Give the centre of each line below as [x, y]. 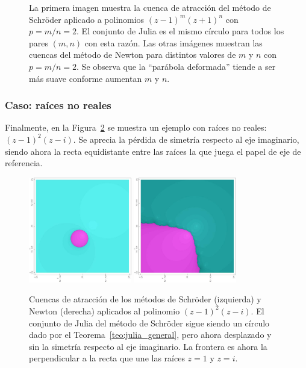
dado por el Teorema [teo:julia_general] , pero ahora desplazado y [150, 335]
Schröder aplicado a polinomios [87, 19]
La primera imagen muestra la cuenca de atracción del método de [150, 7]
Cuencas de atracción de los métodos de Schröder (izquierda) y [145, 299]
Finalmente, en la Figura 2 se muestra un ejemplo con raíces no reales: [136, 127]
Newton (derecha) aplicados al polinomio [105, 310]
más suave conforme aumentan [86, 78]
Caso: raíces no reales [58, 105]
